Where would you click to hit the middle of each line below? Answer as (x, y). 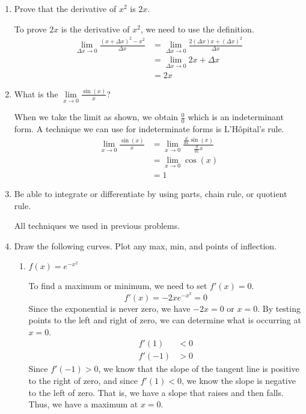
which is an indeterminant (236, 117)
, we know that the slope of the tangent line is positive (199, 369)
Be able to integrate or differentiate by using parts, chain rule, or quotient (151, 194)
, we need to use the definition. (197, 29)
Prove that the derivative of (65, 8)
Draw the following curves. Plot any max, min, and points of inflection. (145, 245)
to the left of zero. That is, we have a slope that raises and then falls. (156, 392)
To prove (30, 29)
